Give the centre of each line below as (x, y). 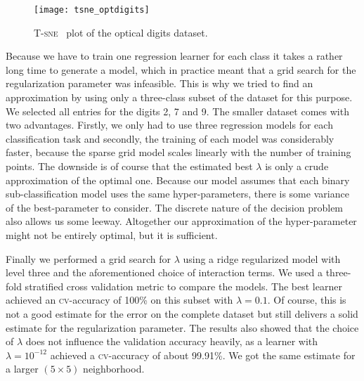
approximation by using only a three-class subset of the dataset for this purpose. (179, 97)
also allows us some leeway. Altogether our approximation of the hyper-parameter (181, 221)
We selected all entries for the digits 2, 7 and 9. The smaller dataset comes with (177, 111)
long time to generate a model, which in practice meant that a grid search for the (181, 69)
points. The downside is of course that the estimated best (129, 166)
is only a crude (297, 166)
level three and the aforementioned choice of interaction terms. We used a (164, 272)
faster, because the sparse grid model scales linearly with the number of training (178, 152)
